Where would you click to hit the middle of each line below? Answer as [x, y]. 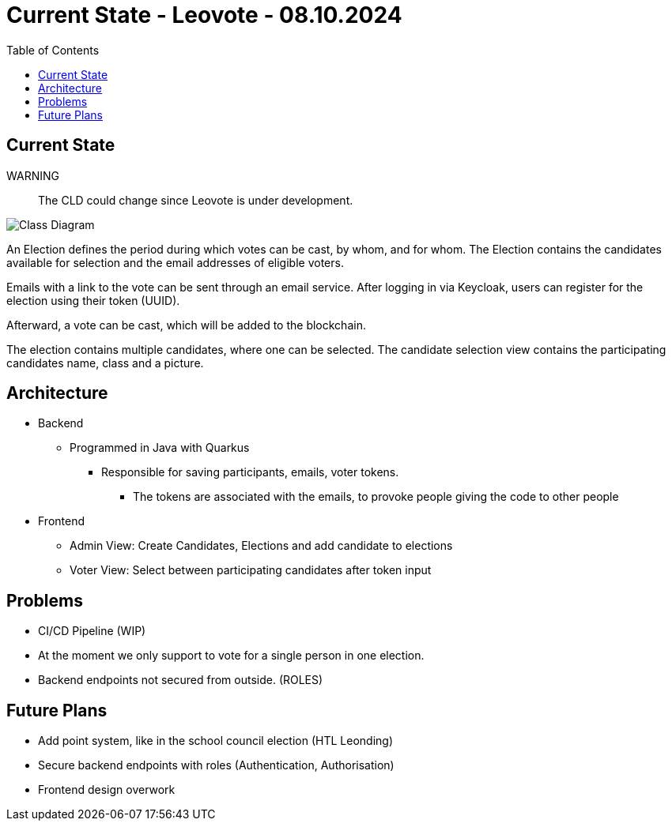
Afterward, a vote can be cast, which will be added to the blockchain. [186, 325]
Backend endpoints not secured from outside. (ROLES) [181, 680]
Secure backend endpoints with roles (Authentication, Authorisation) [216, 765]
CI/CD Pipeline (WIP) [92, 631]
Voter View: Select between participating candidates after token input [251, 570]
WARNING [33, 175]
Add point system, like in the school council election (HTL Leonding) [215, 741]
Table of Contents [53, 50]
